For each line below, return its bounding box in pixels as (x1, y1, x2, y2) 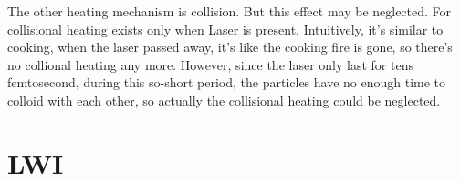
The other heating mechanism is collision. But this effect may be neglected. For (7, 2, 452, 20)
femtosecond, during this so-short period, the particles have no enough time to (7, 73, 446, 92)
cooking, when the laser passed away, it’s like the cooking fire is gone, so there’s (7, 37, 453, 56)
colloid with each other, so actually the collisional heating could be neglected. (7, 90, 441, 109)
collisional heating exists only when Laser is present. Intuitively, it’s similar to (7, 19, 444, 38)
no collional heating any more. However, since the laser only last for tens (7, 55, 413, 74)
